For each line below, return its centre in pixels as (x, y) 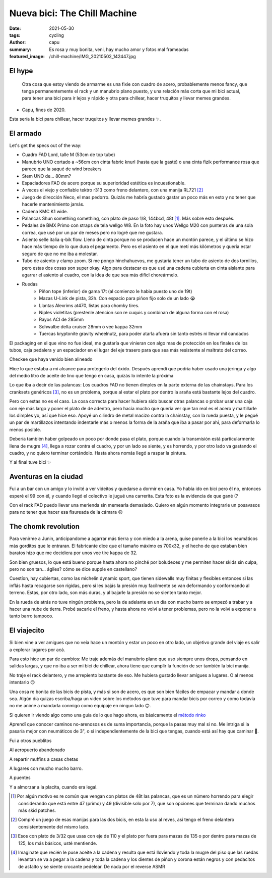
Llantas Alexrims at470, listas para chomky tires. (89, 305)
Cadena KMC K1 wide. (45, 211)
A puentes (20, 777)
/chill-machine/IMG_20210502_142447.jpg (92, 57)
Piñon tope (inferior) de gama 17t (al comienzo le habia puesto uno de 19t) (116, 291)
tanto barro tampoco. (31, 616)
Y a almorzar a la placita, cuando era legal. (53, 787)
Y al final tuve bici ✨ (30, 462)
